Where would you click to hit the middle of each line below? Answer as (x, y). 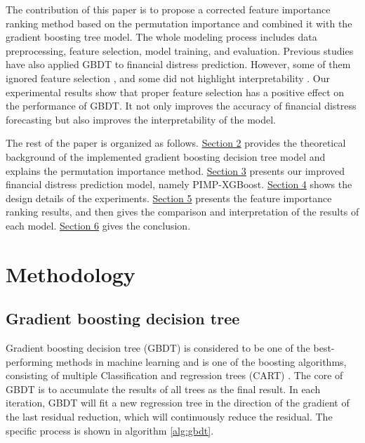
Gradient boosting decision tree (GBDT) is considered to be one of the (158, 348)
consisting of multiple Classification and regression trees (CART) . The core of (174, 375)
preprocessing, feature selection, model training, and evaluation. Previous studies (180, 50)
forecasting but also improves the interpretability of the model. (141, 119)
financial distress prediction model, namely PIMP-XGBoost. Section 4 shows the (179, 184)
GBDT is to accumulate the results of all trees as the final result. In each (163, 389)
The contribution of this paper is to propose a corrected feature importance (168, 9)
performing (29, 361)
